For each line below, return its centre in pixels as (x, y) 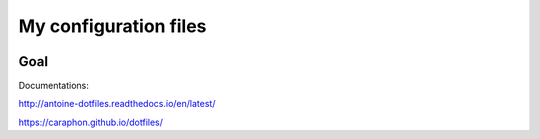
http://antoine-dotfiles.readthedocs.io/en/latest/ (117, 104)
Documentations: (54, 86)
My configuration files (112, 26)
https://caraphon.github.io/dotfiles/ (91, 122)
